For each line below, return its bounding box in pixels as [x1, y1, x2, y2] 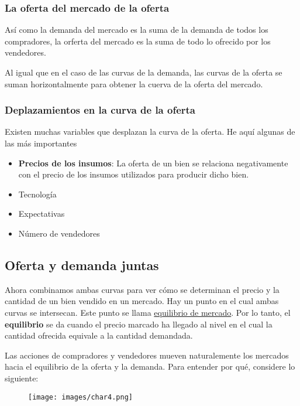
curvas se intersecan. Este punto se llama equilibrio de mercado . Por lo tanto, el [5, 306, 291, 318]
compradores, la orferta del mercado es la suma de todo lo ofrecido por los [5, 35, 271, 47]
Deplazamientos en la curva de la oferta [5, 103, 196, 117]
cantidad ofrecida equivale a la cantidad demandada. [5, 329, 193, 342]
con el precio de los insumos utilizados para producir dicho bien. [18, 168, 249, 180]
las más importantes [5, 137, 77, 149]
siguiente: [5, 371, 39, 384]
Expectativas [18, 207, 65, 220]
